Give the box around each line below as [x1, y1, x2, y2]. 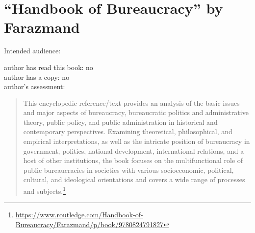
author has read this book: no [4, 62, 93, 72]
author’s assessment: [4, 81, 65, 92]
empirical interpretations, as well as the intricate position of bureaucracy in [23, 136, 250, 146]
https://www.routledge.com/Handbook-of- [15, 210, 143, 220]
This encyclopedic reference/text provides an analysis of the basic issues [23, 97, 240, 108]
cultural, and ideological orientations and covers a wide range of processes [23, 174, 245, 185]
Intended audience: [4, 46, 61, 56]
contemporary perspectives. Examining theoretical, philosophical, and [23, 126, 232, 137]
